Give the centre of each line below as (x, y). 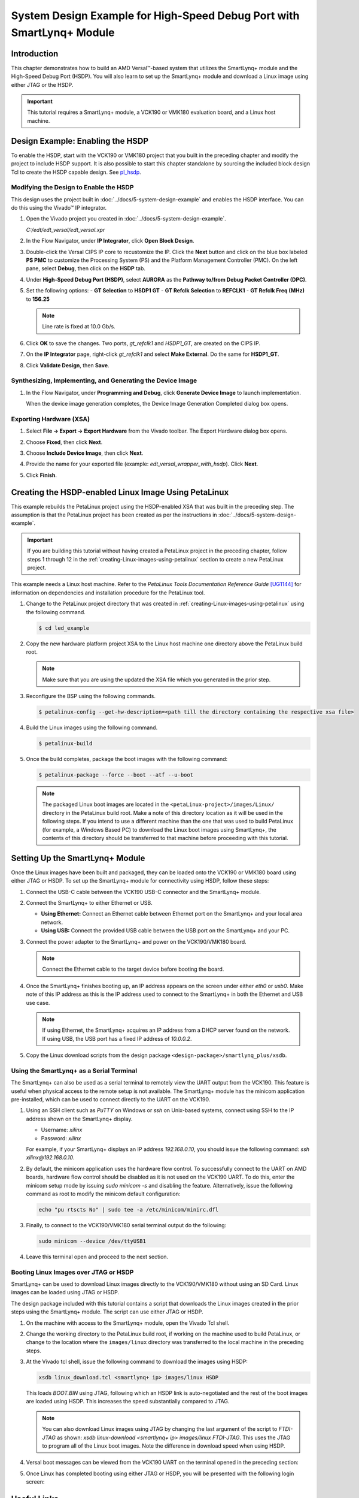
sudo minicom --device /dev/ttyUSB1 (92, 1241)
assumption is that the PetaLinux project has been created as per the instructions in (114, 515)
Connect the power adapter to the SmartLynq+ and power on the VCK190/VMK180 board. (136, 941)
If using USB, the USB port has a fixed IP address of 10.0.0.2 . (117, 1038)
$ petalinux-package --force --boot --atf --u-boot (116, 775)
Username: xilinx (62, 1130)
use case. (38, 1002)
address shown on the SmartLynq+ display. (79, 1119)
